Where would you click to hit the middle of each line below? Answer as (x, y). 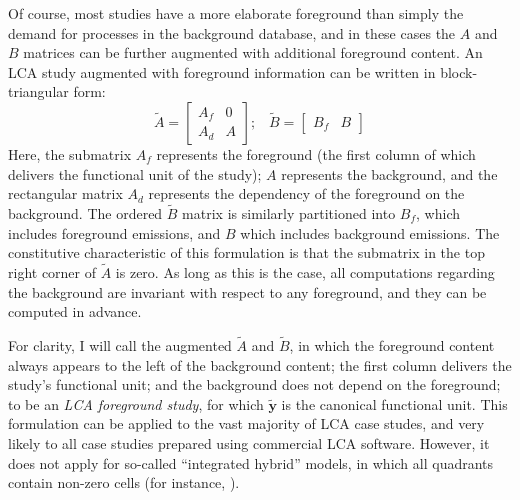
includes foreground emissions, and (114, 232)
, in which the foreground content (392, 344)
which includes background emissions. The (370, 232)
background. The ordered (85, 212)
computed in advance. (75, 311)
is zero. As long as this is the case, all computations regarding (305, 271)
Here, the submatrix (70, 153)
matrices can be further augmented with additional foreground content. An (253, 52)
